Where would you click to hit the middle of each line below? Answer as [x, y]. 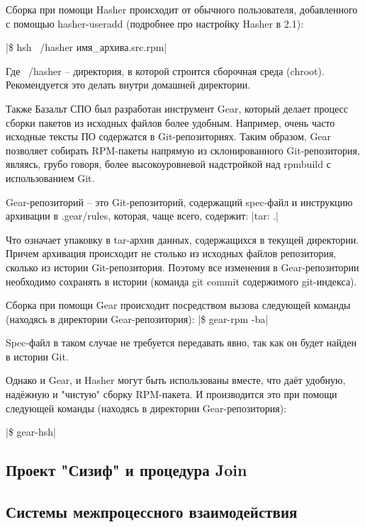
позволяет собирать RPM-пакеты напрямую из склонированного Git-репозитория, [183, 150]
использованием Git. [50, 177]
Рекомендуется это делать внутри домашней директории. [128, 85]
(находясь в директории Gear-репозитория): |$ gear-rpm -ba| [137, 318]
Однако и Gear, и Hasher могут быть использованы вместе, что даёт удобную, [176, 380]
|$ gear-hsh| [31, 432]
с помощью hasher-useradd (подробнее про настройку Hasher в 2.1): [155, 23]
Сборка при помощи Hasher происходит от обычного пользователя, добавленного [182, 9]
